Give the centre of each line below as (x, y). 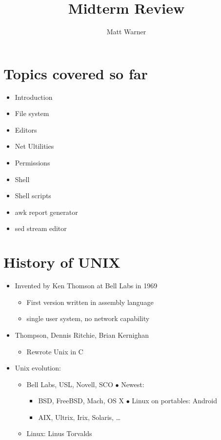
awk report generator (46, 212)
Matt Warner (126, 32)
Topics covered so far (76, 73)
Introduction (34, 97)
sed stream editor (41, 228)
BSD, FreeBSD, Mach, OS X (81, 401)
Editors (26, 129)
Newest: (133, 384)
